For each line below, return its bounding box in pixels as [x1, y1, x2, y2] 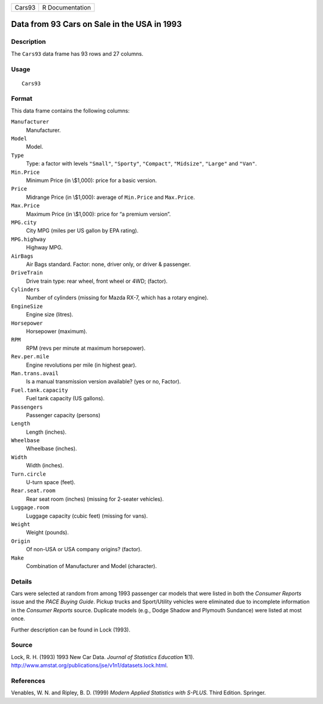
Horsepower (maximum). [26, 328, 88, 335]
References [11, 676, 45, 685]
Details [11, 577, 32, 585]
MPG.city [11, 219, 37, 226]
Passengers [11, 403, 43, 410]
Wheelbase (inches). [26, 445, 77, 452]
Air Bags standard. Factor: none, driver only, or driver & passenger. [26, 261, 191, 268]
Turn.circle [11, 470, 46, 478]
